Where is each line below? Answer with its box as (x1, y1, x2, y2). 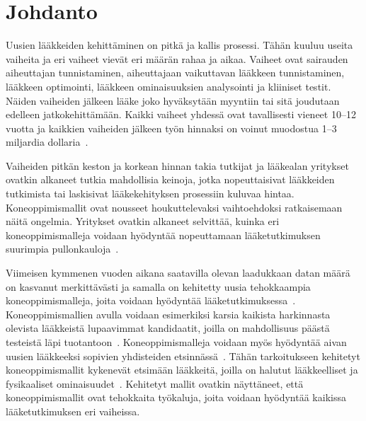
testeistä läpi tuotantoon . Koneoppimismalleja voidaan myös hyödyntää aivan (6, 335, 347, 349)
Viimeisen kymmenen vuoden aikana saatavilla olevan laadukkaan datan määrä (6, 265, 350, 280)
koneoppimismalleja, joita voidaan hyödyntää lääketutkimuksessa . (6, 293, 296, 308)
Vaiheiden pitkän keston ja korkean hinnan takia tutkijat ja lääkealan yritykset (6, 158, 349, 173)
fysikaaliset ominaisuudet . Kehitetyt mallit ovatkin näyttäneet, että (6, 376, 304, 391)
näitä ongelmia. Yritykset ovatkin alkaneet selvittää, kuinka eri (6, 214, 280, 229)
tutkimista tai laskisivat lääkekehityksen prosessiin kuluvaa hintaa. (6, 186, 294, 201)
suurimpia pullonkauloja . (6, 241, 119, 256)
